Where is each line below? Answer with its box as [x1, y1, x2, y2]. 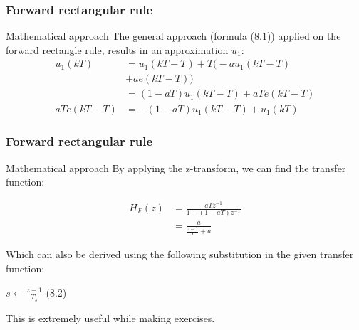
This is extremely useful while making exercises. [6, 310, 215, 325]
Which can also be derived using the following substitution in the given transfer [6, 247, 354, 262]
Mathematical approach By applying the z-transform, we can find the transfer [6, 160, 346, 175]
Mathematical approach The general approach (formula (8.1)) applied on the [6, 28, 341, 43]
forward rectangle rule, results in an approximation [6, 42, 229, 57]
